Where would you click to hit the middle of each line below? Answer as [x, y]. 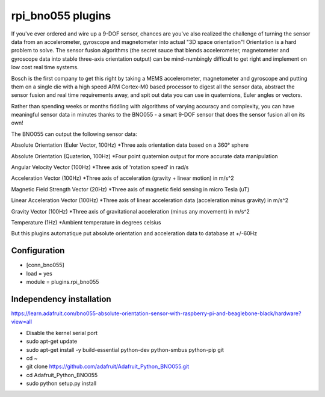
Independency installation [61, 299]
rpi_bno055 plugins [61, 16]
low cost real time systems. [45, 67]
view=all [22, 322]
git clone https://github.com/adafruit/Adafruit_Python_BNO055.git [108, 366]
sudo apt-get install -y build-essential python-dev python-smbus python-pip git [125, 349]
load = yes [39, 273]
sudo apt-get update [52, 341]
